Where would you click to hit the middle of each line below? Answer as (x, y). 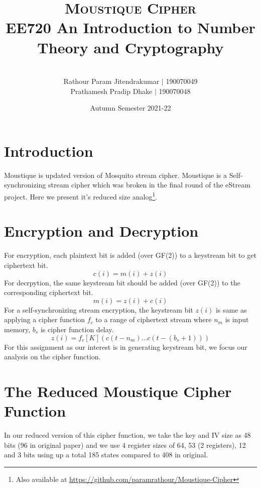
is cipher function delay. (77, 329)
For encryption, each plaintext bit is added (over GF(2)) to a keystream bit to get (130, 255)
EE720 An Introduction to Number (130, 27)
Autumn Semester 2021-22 (130, 108)
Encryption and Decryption (101, 231)
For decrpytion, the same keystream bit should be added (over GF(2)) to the (122, 282)
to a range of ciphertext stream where (154, 319)
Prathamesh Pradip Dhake (111, 91)
